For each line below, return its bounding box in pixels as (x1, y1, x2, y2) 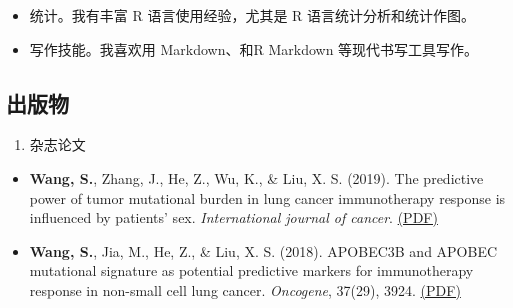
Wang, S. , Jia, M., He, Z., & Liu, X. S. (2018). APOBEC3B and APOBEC (29, 240, 498, 261)
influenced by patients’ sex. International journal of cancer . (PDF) (29, 207, 438, 228)
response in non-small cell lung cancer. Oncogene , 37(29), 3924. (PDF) (29, 279, 461, 300)
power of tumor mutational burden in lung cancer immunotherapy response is (29, 187, 506, 208)
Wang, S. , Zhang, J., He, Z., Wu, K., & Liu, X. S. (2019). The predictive (29, 167, 484, 188)
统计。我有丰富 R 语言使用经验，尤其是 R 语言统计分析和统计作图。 (29, 5, 476, 25)
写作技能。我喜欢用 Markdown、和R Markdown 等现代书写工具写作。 (29, 38, 479, 59)
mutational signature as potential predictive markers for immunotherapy (29, 260, 474, 281)
